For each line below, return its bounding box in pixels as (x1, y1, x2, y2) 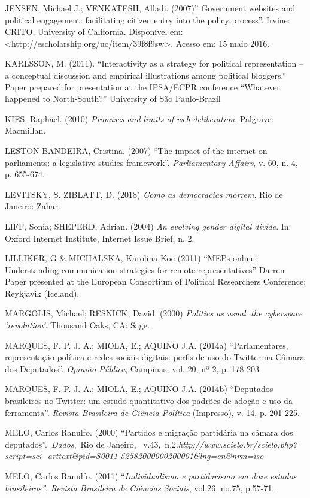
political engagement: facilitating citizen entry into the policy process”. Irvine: (5, 13, 290, 26)
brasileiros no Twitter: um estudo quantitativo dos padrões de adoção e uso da (5, 394, 293, 407)
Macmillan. (5, 124, 46, 137)
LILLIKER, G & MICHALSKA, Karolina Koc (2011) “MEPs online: (5, 252, 257, 264)
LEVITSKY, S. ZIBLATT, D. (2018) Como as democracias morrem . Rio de (5, 188, 283, 200)
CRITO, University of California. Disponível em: (5, 25, 183, 38)
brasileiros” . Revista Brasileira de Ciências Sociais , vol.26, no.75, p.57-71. (5, 481, 275, 494)
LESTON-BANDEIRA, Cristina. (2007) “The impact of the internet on (5, 144, 268, 156)
